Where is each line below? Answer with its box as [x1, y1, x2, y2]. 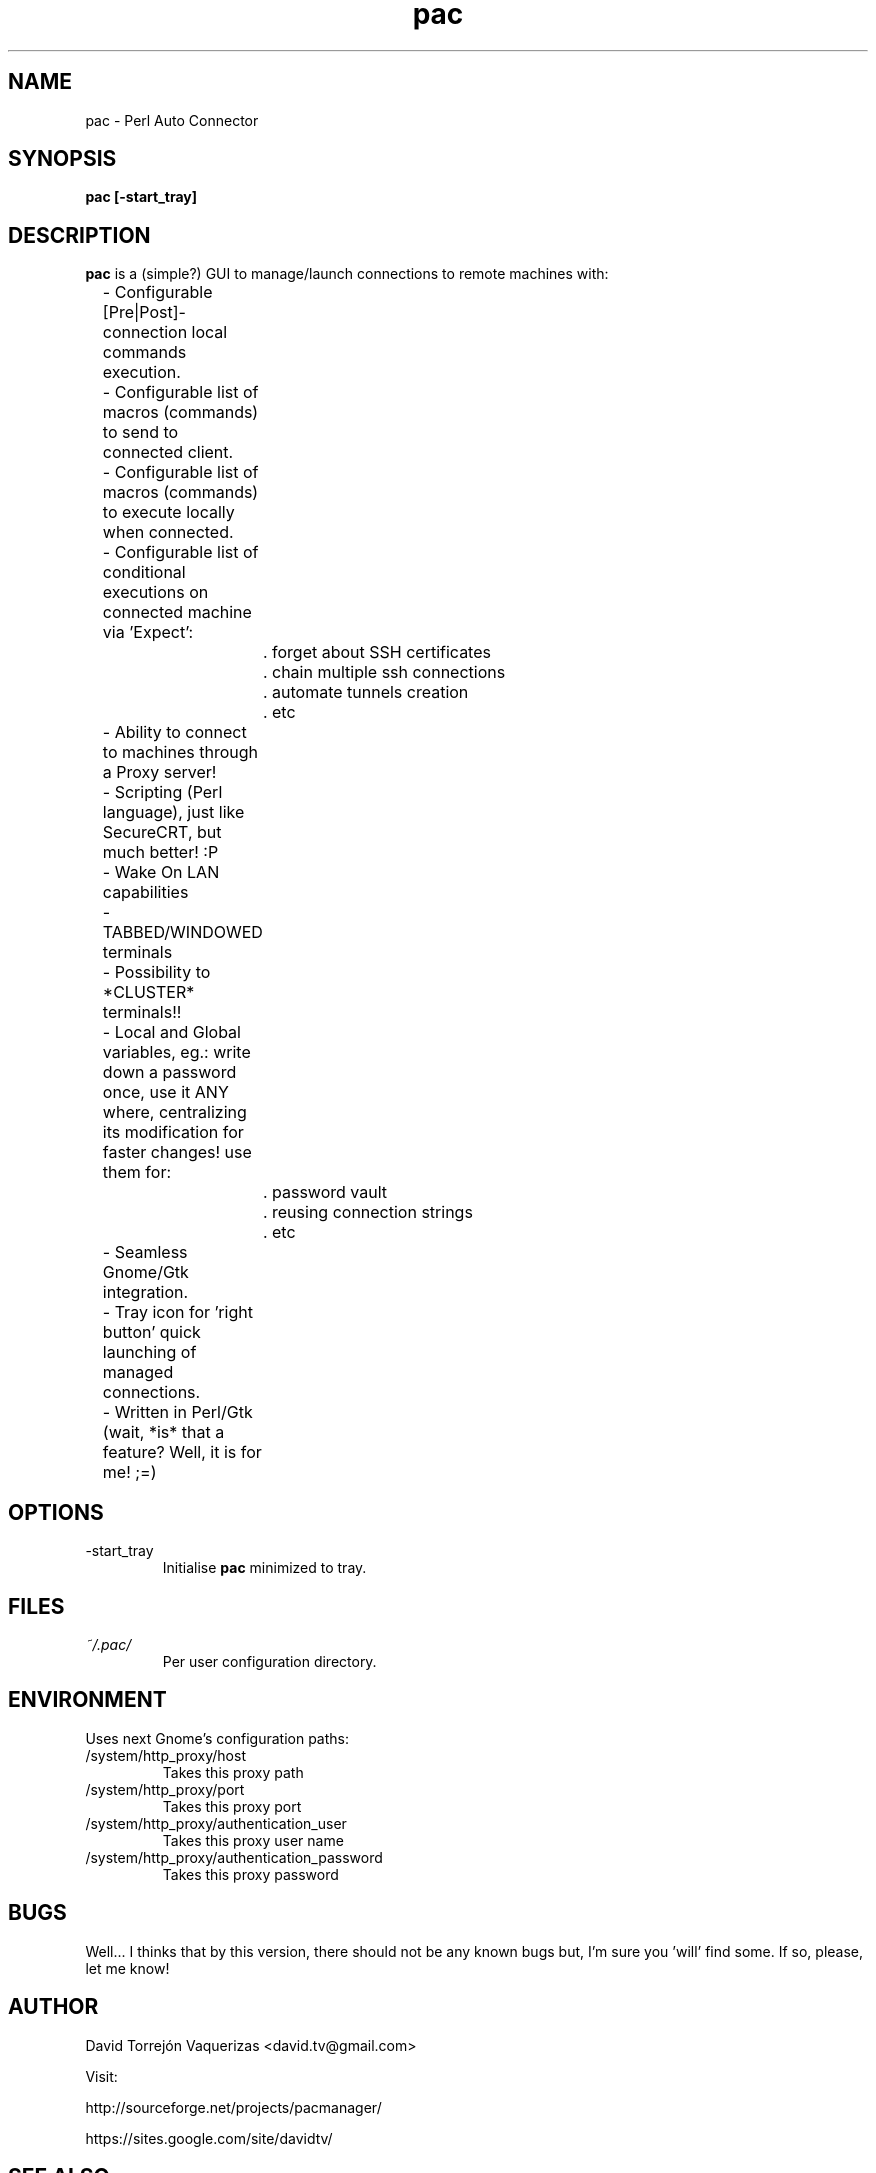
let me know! [85, 1959, 170, 1977]
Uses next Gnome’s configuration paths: [85, 1729, 349, 1747]
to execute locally [102, 502, 235, 523]
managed [102, 1362, 174, 1383]
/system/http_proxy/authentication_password [85, 1848, 383, 1866]
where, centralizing [102, 1102, 247, 1123]
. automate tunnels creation [262, 682, 469, 703]
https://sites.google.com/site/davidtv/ [85, 2129, 333, 2147]
